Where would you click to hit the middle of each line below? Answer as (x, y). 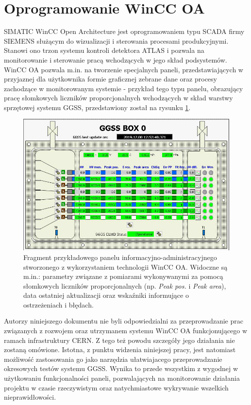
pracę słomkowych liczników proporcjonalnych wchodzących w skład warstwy (118, 98)
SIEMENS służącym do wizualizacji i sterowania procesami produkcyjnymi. (116, 40)
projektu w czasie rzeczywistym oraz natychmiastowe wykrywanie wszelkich (116, 387)
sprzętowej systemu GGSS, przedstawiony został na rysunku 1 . (97, 107)
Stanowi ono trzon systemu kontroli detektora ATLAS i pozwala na (104, 50)
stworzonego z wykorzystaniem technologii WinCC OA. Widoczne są (125, 267)
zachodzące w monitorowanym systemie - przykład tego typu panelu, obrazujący (124, 88)
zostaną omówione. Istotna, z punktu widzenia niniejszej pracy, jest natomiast (120, 349)
